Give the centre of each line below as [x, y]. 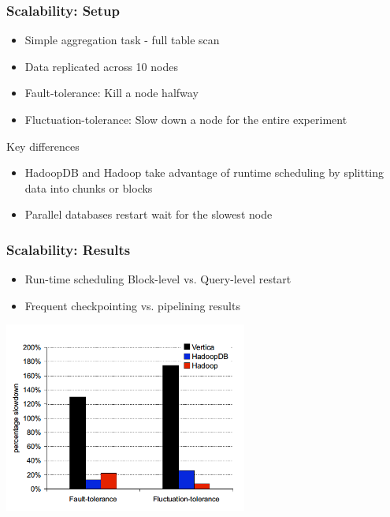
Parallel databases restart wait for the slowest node [149, 214]
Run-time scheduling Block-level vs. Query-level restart [158, 279]
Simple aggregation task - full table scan [122, 40]
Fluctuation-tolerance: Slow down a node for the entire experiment [186, 119]
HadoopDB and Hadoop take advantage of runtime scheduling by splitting [204, 172]
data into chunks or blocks [89, 187]
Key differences [43, 146]
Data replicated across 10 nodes [101, 66]
